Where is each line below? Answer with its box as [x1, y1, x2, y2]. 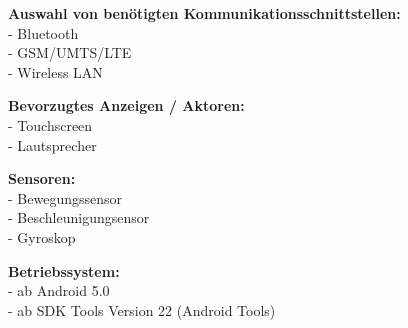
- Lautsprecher [8, 134, 97, 155]
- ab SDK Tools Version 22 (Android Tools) [8, 299, 276, 320]
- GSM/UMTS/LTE [8, 42, 132, 63]
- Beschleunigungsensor [8, 207, 150, 228]
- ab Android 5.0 [8, 280, 110, 301]
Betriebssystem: [8, 260, 120, 281]
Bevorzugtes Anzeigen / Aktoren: [8, 95, 245, 116]
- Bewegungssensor [8, 187, 122, 208]
